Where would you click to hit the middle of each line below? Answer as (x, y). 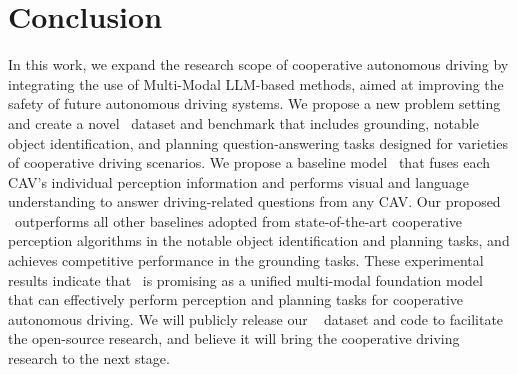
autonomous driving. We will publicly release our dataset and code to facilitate (256, 318)
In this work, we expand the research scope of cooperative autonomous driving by (258, 64)
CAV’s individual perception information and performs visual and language (238, 181)
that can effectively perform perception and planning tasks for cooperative (235, 299)
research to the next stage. (89, 358)
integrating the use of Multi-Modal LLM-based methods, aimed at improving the (256, 83)
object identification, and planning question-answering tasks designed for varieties (258, 142)
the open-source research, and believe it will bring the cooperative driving (234, 338)
